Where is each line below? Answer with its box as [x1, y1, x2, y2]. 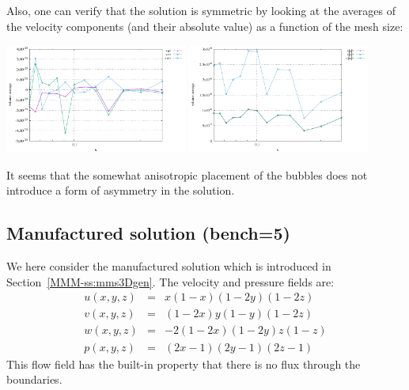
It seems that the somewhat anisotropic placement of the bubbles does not [6, 166, 368, 183]
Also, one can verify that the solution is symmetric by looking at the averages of [6, 2, 396, 18]
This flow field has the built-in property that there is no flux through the [6, 355, 361, 372]
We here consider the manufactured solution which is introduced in [6, 258, 331, 275]
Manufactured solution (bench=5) [6, 221, 290, 245]
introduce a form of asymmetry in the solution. [6, 182, 235, 199]
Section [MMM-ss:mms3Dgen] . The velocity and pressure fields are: [6, 273, 335, 290]
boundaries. [6, 371, 62, 388]
